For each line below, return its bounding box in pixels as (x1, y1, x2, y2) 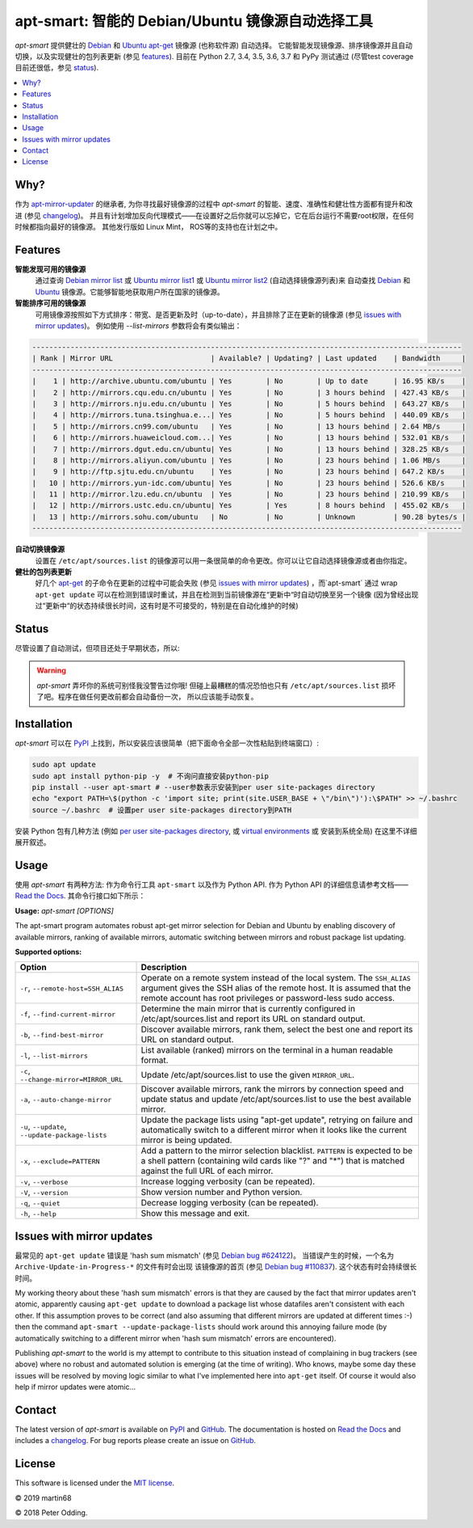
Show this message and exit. (140, 1208, 250, 1219)
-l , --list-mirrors (19, 1049, 89, 1061)
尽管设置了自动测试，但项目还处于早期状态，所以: (15, 644, 181, 653)
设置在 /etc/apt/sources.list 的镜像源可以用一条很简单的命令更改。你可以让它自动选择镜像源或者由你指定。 (35, 555, 412, 565)
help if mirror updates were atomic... (15, 1382, 136, 1392)
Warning (36, 665, 66, 675)
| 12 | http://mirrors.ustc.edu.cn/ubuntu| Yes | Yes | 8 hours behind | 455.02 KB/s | (31, 501, 467, 510)
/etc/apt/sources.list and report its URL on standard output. (140, 1013, 366, 1024)
